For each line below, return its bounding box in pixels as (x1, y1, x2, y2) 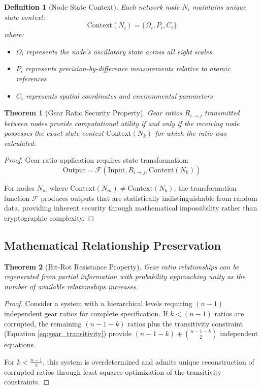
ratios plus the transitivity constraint (127, 318, 243, 328)
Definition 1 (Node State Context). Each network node (4, 2, 180, 12)
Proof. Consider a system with (4, 298, 99, 309)
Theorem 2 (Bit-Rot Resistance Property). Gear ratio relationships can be (4, 261, 239, 272)
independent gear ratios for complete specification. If (4, 308, 168, 318)
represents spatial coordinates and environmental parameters (25, 90, 213, 101)
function (4, 192, 30, 203)
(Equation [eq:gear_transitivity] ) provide (4, 328, 132, 339)
